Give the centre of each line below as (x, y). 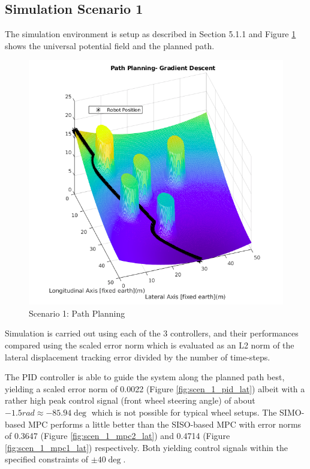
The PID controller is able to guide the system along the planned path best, (145, 377)
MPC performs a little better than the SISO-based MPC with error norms (165, 424)
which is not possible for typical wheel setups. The (184, 412)
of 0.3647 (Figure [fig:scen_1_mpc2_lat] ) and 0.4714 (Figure (118, 436)
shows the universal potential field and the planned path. (110, 45)
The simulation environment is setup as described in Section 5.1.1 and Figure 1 (151, 34)
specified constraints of (47, 459)
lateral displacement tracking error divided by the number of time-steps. (138, 357)
